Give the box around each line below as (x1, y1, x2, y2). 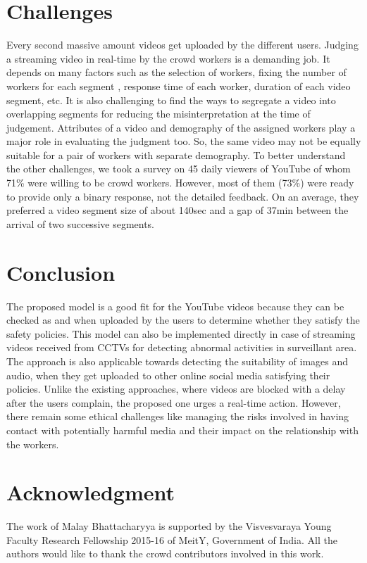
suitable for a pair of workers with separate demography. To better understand (6, 147, 346, 162)
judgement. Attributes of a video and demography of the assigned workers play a (6, 120, 356, 134)
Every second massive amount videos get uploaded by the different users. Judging (6, 37, 359, 52)
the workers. (6, 436, 59, 451)
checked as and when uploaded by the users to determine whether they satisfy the (6, 312, 360, 327)
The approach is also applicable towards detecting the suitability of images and (6, 353, 349, 368)
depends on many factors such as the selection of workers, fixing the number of (6, 65, 347, 80)
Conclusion (6, 258, 116, 286)
